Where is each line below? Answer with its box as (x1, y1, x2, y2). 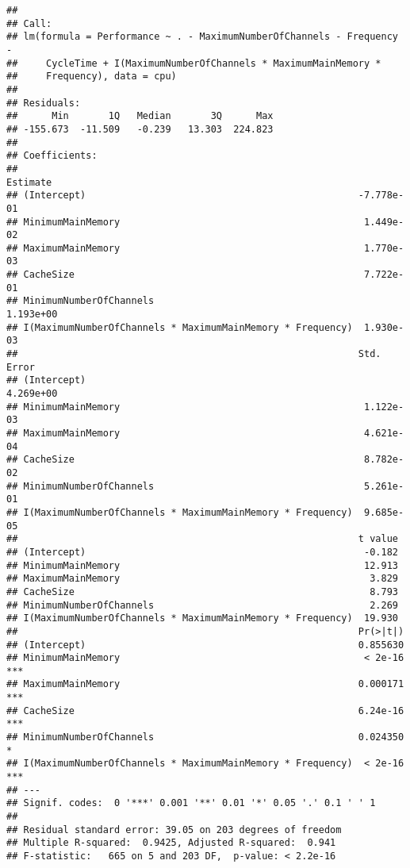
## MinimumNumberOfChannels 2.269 (6, 599, 398, 611)
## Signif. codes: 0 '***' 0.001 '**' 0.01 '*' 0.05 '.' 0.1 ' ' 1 (6, 797, 376, 809)
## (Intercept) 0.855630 (6, 639, 404, 651)
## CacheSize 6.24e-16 (6, 705, 404, 716)
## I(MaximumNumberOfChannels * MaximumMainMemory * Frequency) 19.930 (6, 613, 398, 624)
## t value (6, 533, 398, 545)
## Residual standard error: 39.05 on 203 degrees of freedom (6, 824, 342, 835)
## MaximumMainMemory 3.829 (6, 573, 398, 585)
